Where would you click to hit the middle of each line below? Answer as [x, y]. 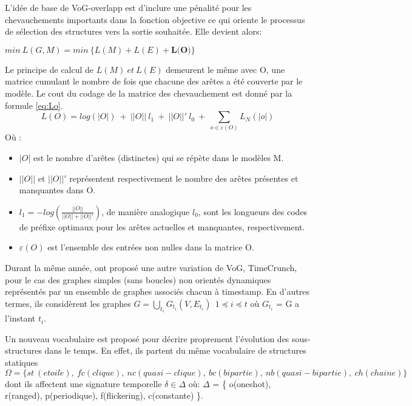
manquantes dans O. [57, 190]
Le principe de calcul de [49, 69]
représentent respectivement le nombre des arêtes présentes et [184, 178]
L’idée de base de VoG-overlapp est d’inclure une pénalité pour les [128, 7]
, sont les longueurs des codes [253, 211]
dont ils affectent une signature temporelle [83, 383]
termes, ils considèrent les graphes [68, 303]
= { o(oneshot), [242, 383]
